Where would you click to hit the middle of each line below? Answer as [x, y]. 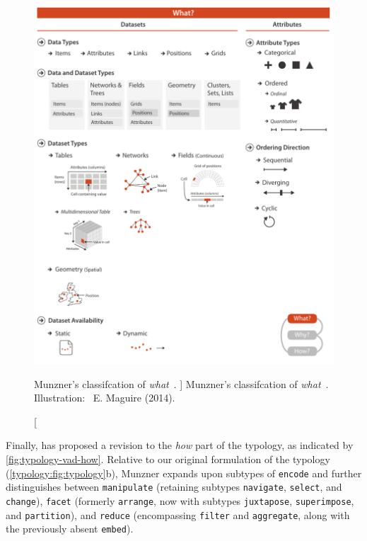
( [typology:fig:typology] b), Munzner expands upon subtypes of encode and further [184, 473]
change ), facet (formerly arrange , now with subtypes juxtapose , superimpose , [180, 500]
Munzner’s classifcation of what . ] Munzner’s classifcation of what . [181, 383]
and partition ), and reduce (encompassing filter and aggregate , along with [178, 514]
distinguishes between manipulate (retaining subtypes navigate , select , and [174, 487]
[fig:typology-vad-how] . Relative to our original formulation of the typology [168, 459]
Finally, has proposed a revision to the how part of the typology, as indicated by [180, 445]
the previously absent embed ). [70, 529]
